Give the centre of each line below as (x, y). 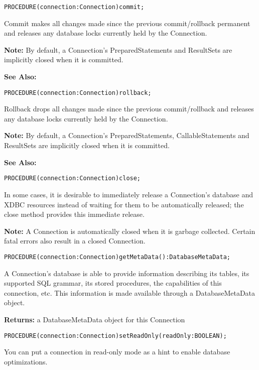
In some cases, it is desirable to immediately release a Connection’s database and (129, 194)
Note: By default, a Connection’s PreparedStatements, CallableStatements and (127, 135)
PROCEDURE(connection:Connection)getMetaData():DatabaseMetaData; (117, 257)
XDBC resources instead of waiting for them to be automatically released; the (124, 204)
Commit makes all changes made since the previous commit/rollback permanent (127, 23)
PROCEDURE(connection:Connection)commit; (74, 7)
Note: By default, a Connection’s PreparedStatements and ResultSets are (118, 49)
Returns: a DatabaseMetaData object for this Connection (95, 319)
